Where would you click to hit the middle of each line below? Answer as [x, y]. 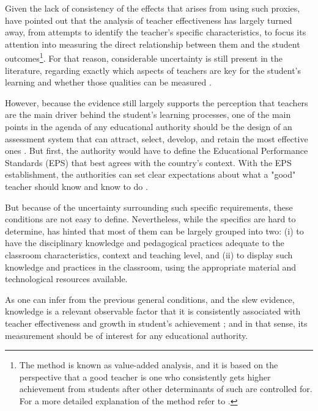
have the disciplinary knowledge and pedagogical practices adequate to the [145, 243]
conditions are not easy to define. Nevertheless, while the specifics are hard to [150, 219]
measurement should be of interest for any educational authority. [127, 335]
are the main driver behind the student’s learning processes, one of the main [148, 115]
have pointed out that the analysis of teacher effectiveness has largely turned [149, 20]
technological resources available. [66, 279]
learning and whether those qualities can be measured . [108, 82]
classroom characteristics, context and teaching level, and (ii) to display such [149, 254]
